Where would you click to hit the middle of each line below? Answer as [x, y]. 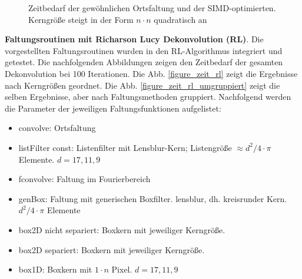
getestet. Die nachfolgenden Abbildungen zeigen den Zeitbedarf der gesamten [144, 62]
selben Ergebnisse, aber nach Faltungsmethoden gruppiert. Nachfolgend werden [148, 97]
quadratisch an [180, 19]
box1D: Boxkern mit [55, 269]
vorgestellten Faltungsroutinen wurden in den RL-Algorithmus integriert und [144, 50]
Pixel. [122, 269]
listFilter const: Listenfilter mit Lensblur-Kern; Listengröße [125, 147]
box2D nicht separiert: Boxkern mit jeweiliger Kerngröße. [122, 229]
